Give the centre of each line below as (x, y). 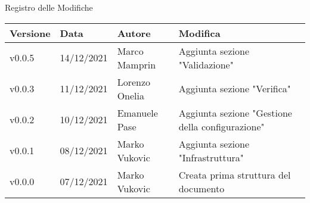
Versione (30, 33)
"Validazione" (206, 64)
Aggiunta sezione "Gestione (235, 113)
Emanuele (137, 113)
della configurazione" (221, 126)
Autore (134, 33)
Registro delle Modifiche (49, 7)
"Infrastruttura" (211, 157)
